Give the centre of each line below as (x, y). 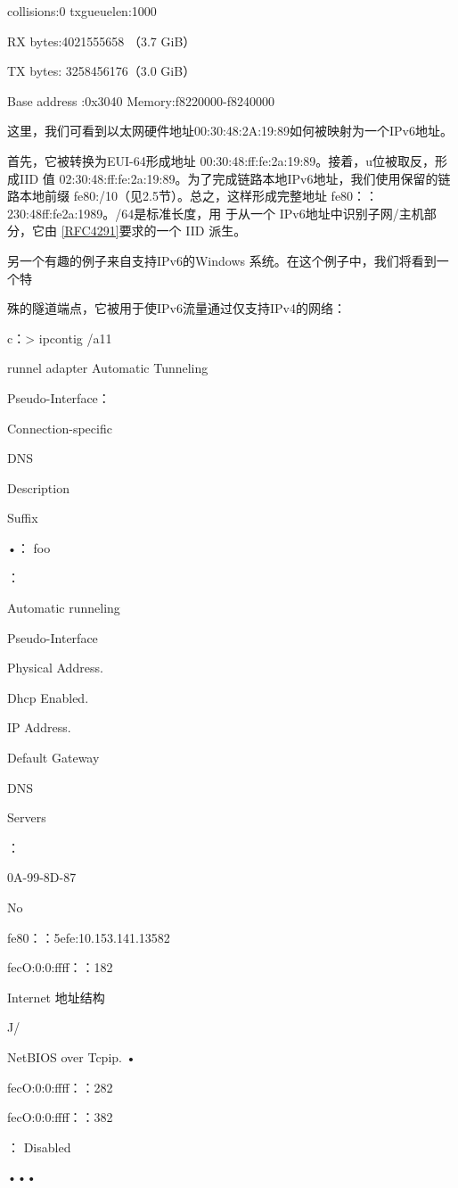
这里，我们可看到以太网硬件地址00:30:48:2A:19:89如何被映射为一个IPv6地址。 (230, 131)
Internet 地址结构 (56, 997)
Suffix (23, 518)
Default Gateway (53, 758)
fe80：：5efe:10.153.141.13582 (89, 937)
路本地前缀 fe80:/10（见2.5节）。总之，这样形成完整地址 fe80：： (193, 196)
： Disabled (39, 1147)
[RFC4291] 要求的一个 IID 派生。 (154, 231)
